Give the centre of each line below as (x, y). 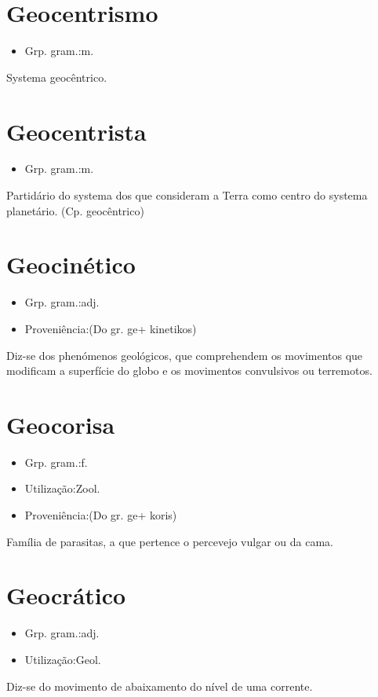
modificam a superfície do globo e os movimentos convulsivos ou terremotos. (189, 371)
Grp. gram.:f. (56, 462)
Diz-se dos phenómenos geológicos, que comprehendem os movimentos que (185, 355)
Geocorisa (61, 424)
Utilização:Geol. (63, 659)
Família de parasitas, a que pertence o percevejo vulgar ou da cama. (170, 541)
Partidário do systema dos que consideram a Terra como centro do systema (187, 195)
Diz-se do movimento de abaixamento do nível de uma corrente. (160, 686)
